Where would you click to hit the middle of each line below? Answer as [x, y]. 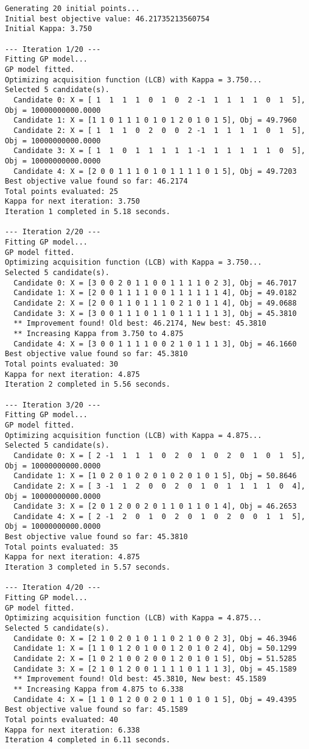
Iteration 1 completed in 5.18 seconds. [88, 212]
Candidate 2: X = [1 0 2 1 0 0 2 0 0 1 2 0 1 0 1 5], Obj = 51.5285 [155, 659]
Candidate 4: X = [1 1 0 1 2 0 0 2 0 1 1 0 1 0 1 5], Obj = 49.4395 [155, 699]
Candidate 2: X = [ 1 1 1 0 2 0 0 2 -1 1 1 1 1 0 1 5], [159, 130]
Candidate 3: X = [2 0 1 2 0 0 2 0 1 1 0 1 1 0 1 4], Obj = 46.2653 [155, 507]
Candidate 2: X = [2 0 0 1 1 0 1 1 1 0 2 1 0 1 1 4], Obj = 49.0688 [155, 303]
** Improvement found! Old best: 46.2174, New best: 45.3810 [140, 324]
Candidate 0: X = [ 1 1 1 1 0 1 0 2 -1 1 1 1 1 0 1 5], [159, 100]
